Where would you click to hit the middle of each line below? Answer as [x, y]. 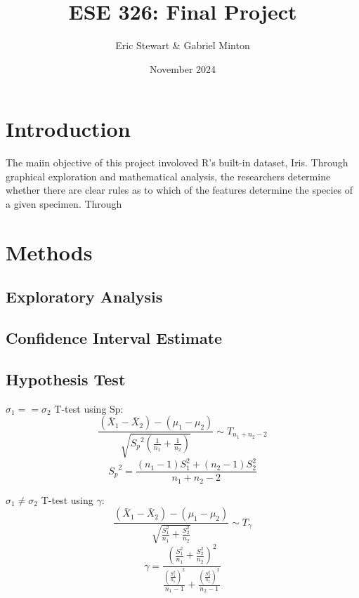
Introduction [68, 129]
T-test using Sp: [89, 408]
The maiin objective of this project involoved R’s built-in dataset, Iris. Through [177, 162]
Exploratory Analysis [84, 297]
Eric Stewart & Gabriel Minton [183, 45]
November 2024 [183, 68]
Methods [49, 252]
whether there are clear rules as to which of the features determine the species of [179, 190]
